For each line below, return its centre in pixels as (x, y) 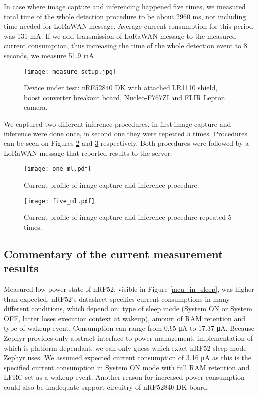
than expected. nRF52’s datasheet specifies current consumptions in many (117, 299)
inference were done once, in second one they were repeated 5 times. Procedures (126, 133)
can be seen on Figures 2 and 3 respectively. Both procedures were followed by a (127, 143)
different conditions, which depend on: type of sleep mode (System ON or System (128, 309)
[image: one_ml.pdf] (58, 169)
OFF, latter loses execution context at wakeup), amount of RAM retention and (125, 318)
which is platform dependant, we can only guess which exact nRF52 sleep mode (125, 347)
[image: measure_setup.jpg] (70, 71)
